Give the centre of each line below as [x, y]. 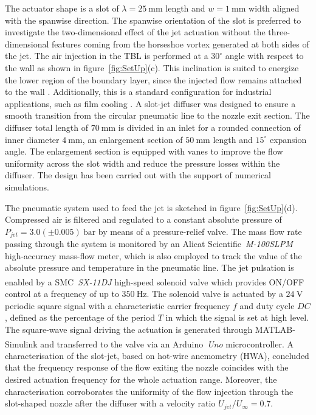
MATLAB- [275, 329]
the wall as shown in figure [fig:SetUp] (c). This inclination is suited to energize [152, 67]
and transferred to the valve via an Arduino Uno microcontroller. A [167, 344]
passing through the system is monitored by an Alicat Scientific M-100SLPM [149, 244]
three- [279, 32]
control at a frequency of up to [62, 294]
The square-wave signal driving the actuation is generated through [129, 329]
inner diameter [32, 139]
